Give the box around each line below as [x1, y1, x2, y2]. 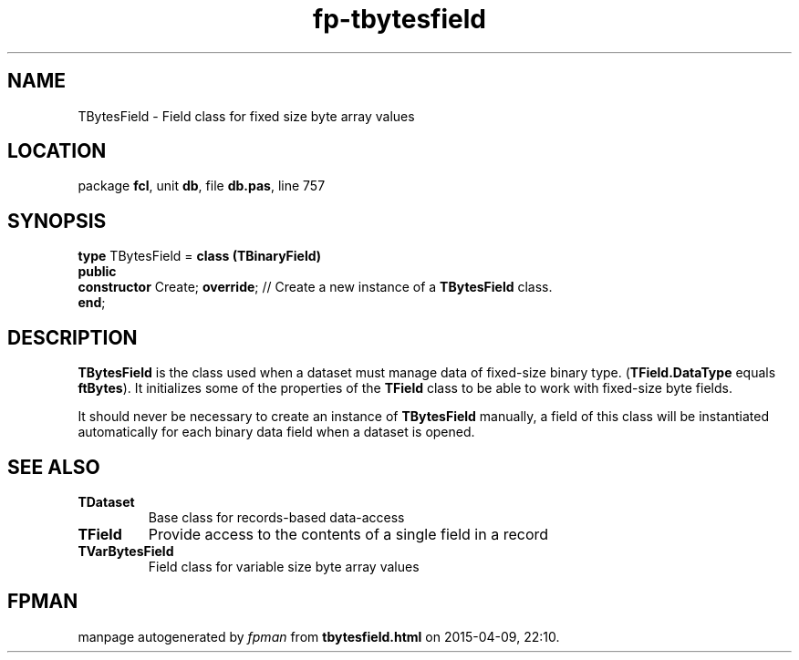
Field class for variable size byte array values [148, 558, 420, 574]
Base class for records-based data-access [148, 509, 405, 525]
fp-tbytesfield [313, 4, 486, 35]
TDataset [78, 493, 135, 510]
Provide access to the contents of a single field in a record [148, 524, 549, 543]
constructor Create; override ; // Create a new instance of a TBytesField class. [78, 279, 553, 295]
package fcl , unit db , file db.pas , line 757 [78, 178, 326, 194]
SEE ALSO [7, 455, 100, 479]
